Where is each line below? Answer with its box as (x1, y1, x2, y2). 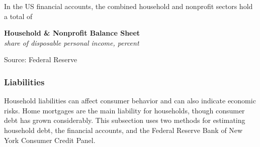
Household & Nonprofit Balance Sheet (4, 28, 140, 38)
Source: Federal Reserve (4, 54, 77, 65)
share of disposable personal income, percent (4, 37, 139, 48)
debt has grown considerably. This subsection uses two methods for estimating (4, 115, 245, 125)
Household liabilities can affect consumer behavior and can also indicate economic (4, 95, 256, 106)
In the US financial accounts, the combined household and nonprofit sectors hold (4, 1, 253, 11)
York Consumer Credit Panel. (4, 134, 96, 145)
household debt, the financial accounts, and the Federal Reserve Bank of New (4, 124, 243, 135)
